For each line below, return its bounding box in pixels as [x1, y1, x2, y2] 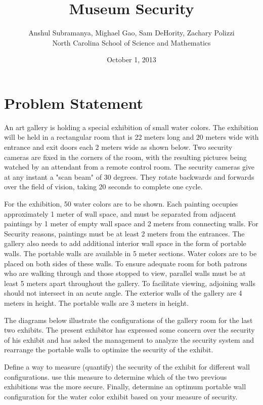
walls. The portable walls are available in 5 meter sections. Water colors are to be [4, 248, 257, 258]
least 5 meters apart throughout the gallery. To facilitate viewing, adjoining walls [4, 277, 256, 288]
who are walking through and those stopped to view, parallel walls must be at [4, 268, 246, 278]
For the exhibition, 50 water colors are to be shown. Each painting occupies [4, 198, 238, 209]
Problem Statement [4, 92, 143, 113]
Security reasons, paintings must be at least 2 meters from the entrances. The [4, 228, 245, 238]
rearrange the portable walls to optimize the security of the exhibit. [4, 344, 213, 355]
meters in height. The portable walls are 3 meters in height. [4, 297, 189, 308]
